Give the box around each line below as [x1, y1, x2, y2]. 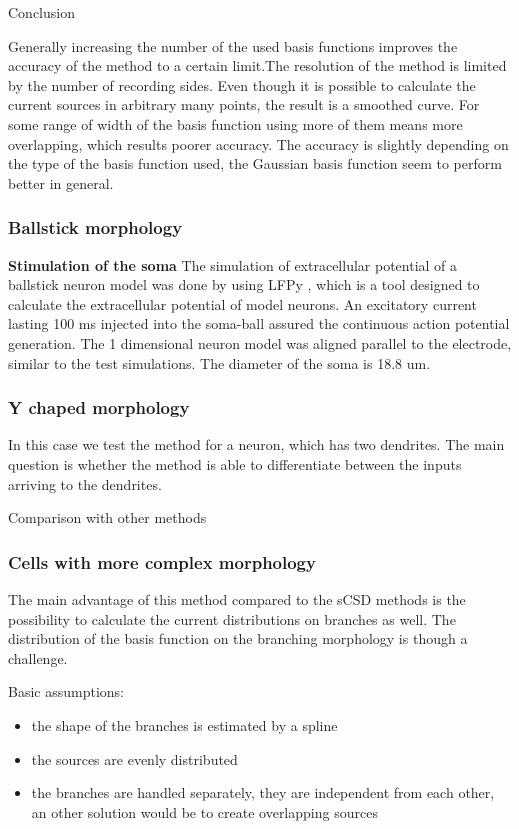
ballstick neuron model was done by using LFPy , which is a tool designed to [8, 274, 480, 295]
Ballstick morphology [8, 215, 183, 240]
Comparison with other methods [8, 507, 207, 528]
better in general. [8, 172, 114, 193]
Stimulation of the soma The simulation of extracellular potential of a [8, 254, 458, 275]
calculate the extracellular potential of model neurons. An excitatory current [8, 293, 477, 314]
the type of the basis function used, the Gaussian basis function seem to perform [8, 153, 502, 174]
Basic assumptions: [8, 681, 124, 702]
